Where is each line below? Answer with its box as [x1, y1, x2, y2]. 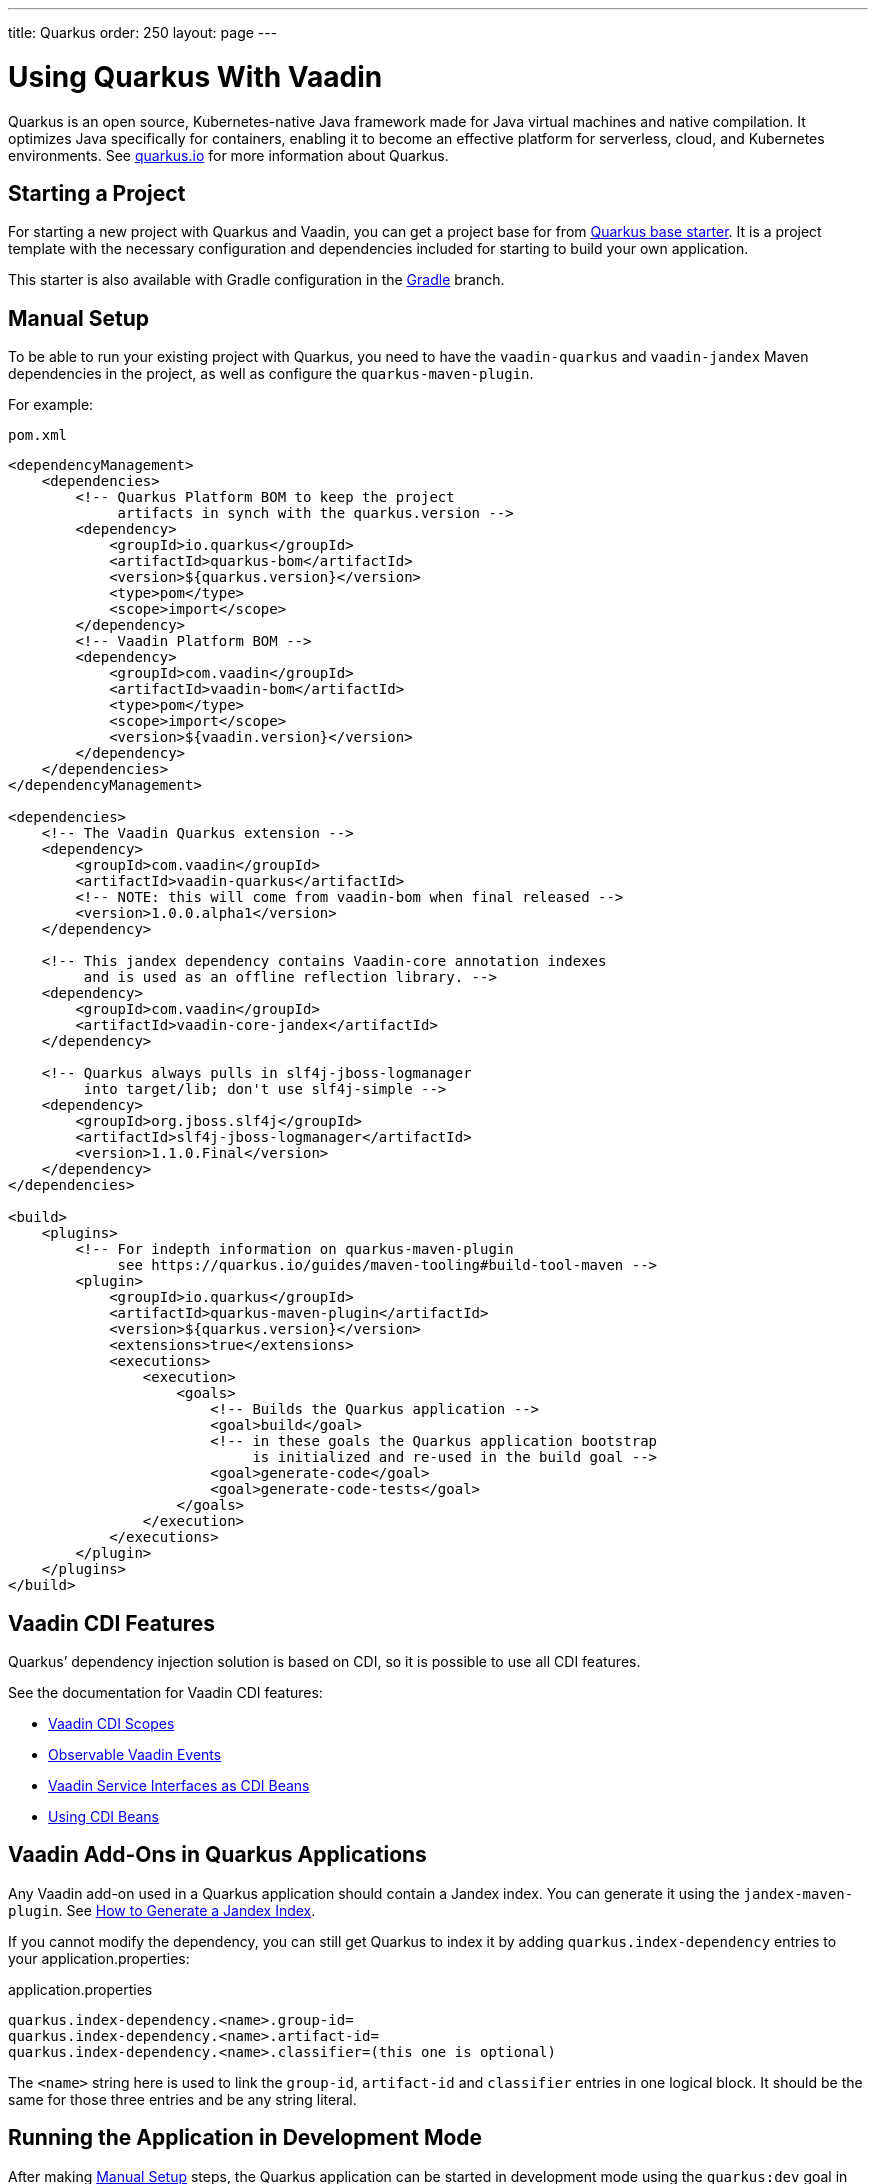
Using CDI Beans [48, 1808, 160, 1826]
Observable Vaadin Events [48, 1746, 222, 1764]
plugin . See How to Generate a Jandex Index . [8, 1901, 316, 1919]
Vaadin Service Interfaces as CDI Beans [48, 1777, 310, 1795]
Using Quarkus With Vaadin [8, 59, 383, 94]
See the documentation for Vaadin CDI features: [8, 1684, 323, 1702]
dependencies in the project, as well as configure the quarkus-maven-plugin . [8, 365, 534, 383]
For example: [8, 396, 94, 414]
